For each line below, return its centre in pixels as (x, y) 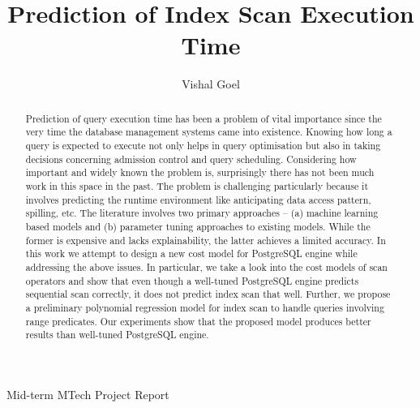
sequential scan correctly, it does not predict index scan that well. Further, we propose (208, 294)
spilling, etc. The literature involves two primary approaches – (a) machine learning (202, 213)
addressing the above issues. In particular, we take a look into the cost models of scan (206, 266)
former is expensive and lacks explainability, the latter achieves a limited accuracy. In (206, 240)
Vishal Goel (211, 84)
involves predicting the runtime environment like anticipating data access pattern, (198, 199)
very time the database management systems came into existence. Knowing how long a (209, 132)
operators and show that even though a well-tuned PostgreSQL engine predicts (192, 280)
